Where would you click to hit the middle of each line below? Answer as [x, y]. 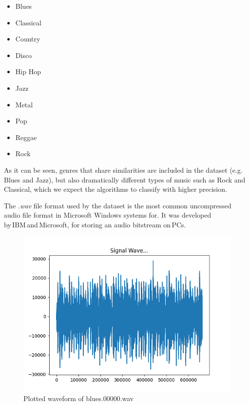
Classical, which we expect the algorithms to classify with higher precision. [115, 189]
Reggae [26, 137]
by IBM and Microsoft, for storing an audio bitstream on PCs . [95, 224]
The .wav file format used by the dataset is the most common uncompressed [118, 205]
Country [28, 39]
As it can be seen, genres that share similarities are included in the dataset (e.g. [123, 170]
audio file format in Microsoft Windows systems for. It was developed [108, 215]
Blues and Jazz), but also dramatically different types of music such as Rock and [125, 179]
